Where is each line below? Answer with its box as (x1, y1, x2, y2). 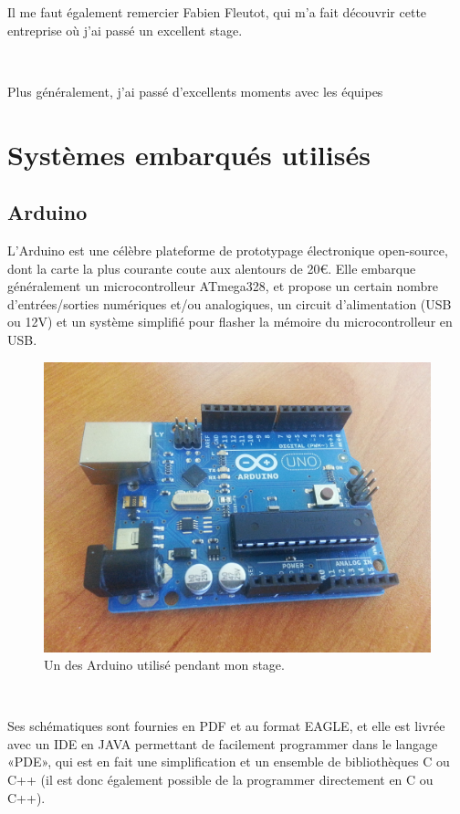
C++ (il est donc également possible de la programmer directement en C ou (7, 770, 434, 789)
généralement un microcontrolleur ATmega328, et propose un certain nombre (7, 277, 439, 296)
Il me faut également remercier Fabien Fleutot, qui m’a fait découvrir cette (7, 3, 427, 21)
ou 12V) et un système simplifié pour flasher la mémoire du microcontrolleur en (7, 312, 453, 331)
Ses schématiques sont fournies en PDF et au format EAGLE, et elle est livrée (7, 716, 445, 736)
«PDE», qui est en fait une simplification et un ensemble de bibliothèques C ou (7, 752, 450, 771)
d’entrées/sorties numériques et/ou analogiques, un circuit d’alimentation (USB (7, 294, 452, 313)
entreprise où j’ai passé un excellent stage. (7, 20, 243, 39)
